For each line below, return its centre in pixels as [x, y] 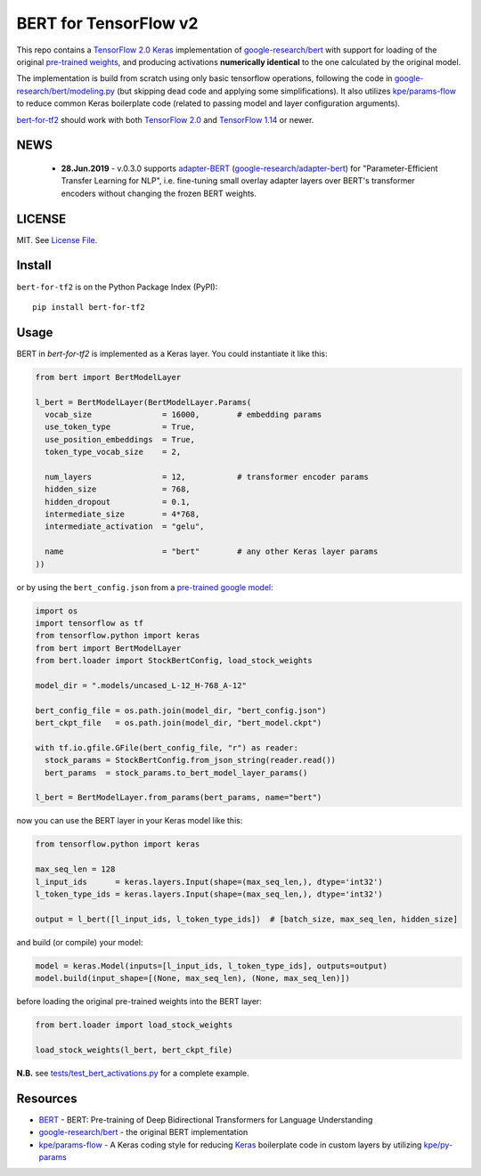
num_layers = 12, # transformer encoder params [207, 477]
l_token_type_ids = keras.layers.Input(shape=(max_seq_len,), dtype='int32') [209, 894]
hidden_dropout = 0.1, [118, 502]
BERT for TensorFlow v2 [107, 23]
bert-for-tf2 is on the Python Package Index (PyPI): [117, 287]
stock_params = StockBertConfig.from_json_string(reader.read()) [191, 760]
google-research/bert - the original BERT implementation [143, 1132]
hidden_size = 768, [118, 489]
